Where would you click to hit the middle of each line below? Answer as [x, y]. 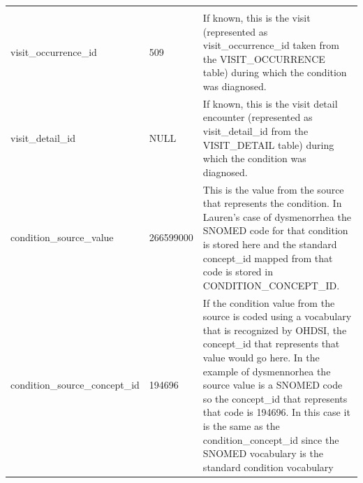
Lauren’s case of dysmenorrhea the [277, 216]
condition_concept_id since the [271, 439]
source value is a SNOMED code [273, 385]
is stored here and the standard [270, 244]
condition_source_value [62, 237]
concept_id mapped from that [268, 258]
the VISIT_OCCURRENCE [264, 58]
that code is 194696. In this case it [276, 412]
